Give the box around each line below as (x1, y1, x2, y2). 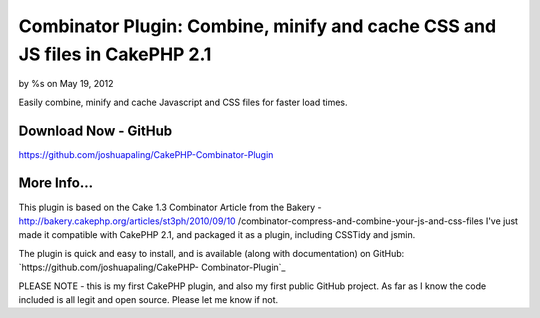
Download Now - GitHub (18, 122, 173, 139)
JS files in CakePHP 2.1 (18, 43, 212, 65)
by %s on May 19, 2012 (18, 78, 114, 90)
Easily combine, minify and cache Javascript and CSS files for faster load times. (18, 96, 348, 108)
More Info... (18, 175, 94, 192)
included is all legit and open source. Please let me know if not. (18, 293, 279, 305)
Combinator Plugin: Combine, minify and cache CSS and (18, 15, 497, 37)
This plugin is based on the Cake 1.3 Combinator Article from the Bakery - (18, 201, 322, 213)
